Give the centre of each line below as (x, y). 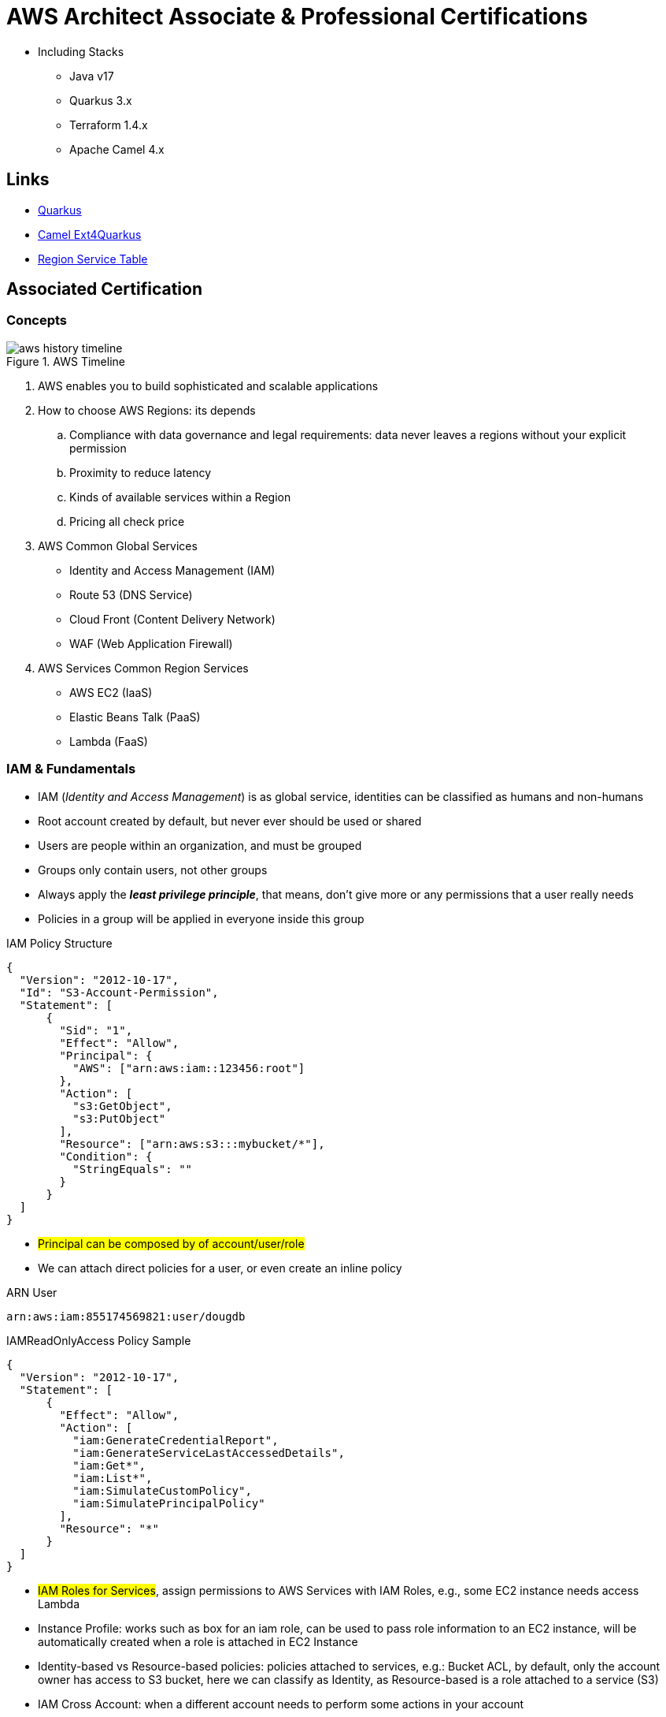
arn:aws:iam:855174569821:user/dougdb (126, 1316)
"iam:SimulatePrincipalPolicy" (169, 1503)
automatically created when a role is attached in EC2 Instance (198, 1641)
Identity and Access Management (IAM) (172, 570)
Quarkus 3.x (101, 100)
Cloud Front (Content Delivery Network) (172, 619)
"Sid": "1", (96, 1030)
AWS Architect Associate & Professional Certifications (297, 17)
